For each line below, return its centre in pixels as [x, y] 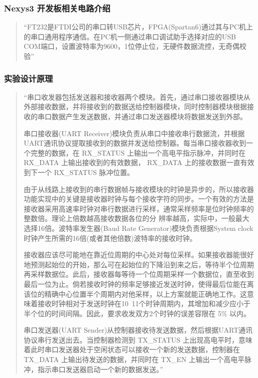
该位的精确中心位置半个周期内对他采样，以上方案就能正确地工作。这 [135, 293]
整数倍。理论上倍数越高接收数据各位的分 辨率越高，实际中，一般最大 [136, 218]
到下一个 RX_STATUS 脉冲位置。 [79, 172]
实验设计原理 [29, 78]
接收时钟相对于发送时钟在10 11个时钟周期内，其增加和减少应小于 [144, 303]
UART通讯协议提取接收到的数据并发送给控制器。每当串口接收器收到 [135, 143]
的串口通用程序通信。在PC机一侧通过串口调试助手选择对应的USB [130, 36]
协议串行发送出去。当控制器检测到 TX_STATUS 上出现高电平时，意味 [138, 339]
